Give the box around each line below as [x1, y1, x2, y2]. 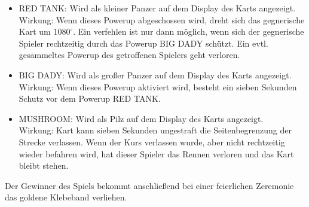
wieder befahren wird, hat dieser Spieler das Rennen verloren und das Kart [19, 147, 294, 160]
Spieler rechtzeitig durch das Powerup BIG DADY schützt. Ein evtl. [19, 36, 268, 49]
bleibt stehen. [19, 159, 69, 172]
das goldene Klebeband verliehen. [5, 191, 127, 203]
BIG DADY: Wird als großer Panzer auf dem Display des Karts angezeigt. [19, 68, 292, 81]
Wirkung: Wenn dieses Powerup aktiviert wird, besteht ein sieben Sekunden [19, 80, 297, 93]
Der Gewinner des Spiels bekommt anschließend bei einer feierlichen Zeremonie [5, 179, 294, 191]
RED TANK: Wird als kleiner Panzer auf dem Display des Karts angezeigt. [19, 2, 296, 14]
